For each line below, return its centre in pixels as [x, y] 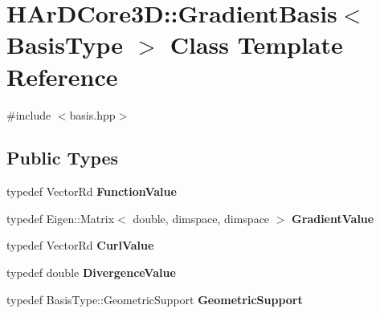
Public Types [63, 158]
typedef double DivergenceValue [91, 272]
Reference [62, 76]
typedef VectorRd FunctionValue [92, 191]
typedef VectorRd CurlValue [80, 245]
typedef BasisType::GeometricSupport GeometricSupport [155, 299]
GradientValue [333, 218]
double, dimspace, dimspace [201, 218]
